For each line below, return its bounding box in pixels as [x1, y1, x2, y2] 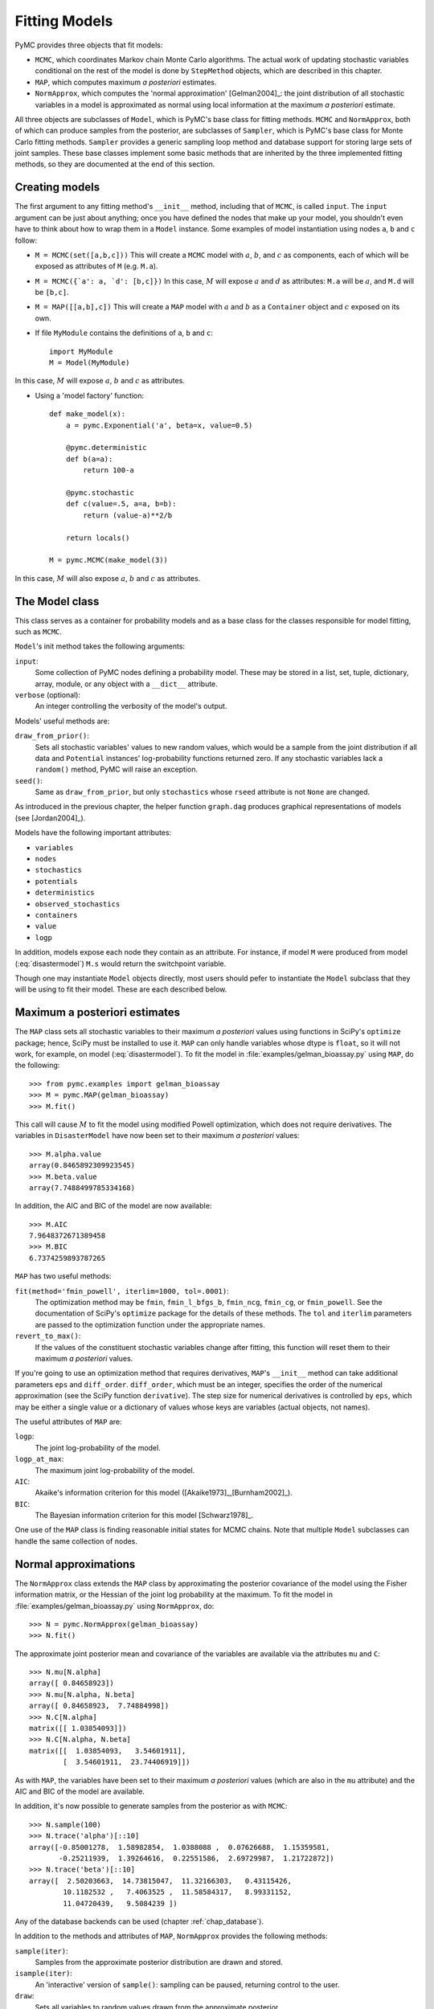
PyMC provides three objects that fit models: [14, 40, 163, 50]
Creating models [14, 181, 100, 194]
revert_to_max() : [14, 1331, 81, 1341]
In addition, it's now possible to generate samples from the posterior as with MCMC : [14, 1801, 288, 1811]
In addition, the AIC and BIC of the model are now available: [14, 1201, 212, 1211]
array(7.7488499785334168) [29, 1183, 136, 1193]
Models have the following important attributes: [14, 828, 172, 837]
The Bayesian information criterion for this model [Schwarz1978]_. [35, 1511, 254, 1520]
